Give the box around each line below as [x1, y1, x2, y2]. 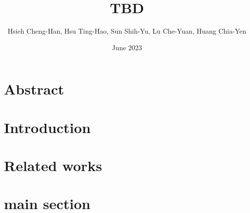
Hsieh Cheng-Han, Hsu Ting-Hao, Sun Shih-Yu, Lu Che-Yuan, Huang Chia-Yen [7, 26, 247, 36]
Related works [4, 155, 102, 175]
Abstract [4, 79, 64, 99]
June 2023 [112, 42, 142, 52]
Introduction [4, 117, 91, 137]
